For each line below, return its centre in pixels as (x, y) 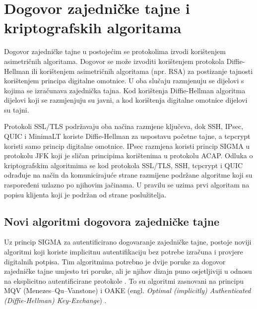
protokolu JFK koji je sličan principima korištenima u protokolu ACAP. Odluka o (128, 155)
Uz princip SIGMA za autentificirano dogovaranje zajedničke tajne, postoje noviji (128, 242)
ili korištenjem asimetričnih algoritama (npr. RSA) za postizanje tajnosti (142, 71)
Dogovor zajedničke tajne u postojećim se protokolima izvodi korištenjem (115, 51)
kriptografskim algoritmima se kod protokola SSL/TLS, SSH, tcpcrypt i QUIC (124, 165)
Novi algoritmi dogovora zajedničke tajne (112, 221)
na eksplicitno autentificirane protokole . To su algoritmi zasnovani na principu (124, 280)
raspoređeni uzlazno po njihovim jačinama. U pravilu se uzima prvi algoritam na (127, 185)
